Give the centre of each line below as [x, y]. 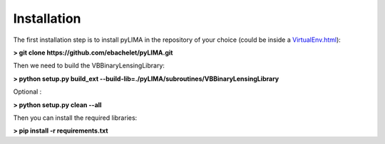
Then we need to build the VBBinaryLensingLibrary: [89, 66]
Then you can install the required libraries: [75, 118]
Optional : [27, 92]
